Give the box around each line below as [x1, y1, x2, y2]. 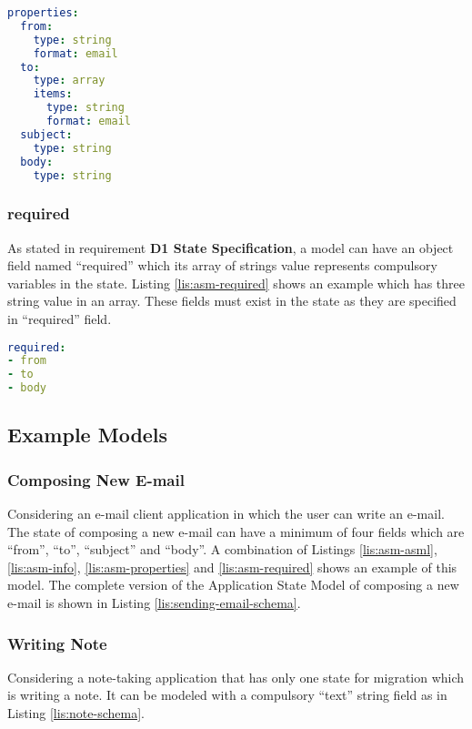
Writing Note [7, 632, 107, 654]
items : [33, 87, 73, 101]
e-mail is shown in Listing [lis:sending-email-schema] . [7, 593, 301, 613]
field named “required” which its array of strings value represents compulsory [7, 256, 437, 275]
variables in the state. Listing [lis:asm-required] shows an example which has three [7, 273, 465, 292]
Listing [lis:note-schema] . [7, 704, 145, 723]
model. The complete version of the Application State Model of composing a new [7, 575, 459, 594]
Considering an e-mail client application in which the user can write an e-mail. [7, 504, 445, 523]
